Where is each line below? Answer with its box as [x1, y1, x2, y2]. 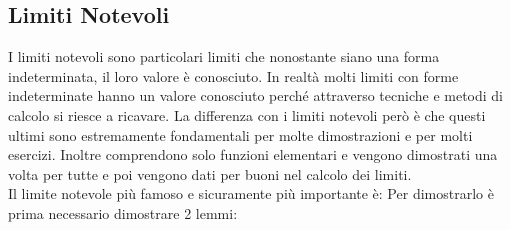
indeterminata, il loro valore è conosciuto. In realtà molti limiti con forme [8, 65, 459, 86]
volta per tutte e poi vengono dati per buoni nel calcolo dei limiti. [8, 163, 412, 184]
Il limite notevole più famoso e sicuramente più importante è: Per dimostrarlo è [8, 183, 494, 204]
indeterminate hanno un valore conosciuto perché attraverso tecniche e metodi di [8, 85, 503, 106]
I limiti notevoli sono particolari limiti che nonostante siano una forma [8, 46, 440, 67]
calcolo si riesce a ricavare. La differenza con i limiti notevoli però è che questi [8, 104, 486, 125]
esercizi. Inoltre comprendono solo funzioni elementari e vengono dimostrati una [8, 144, 498, 165]
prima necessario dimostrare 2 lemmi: [8, 202, 238, 223]
